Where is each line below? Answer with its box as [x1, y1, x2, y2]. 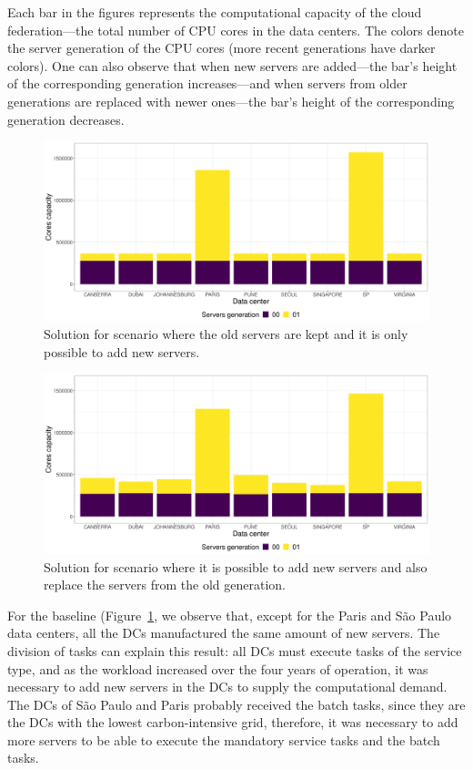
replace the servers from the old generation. [44, 575, 286, 594]
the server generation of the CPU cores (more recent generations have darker [7, 38, 436, 57]
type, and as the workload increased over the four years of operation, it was [7, 659, 428, 678]
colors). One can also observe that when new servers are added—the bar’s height [7, 56, 458, 75]
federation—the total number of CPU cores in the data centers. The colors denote [7, 20, 464, 39]
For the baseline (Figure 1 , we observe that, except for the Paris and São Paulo [7, 605, 452, 624]
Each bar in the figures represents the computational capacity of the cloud [7, 3, 422, 21]
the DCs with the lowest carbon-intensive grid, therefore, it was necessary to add [7, 713, 458, 732]
